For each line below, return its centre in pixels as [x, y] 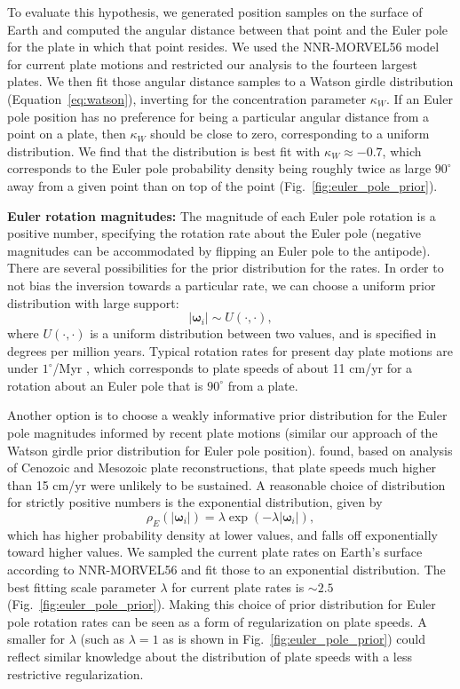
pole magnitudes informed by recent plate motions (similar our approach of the [222, 433]
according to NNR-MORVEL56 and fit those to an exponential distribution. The [226, 570]
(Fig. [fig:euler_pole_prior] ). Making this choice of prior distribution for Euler [222, 604]
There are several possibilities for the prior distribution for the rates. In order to [226, 268]
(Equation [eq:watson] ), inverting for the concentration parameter [187, 98]
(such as [103, 639]
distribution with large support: [93, 302]
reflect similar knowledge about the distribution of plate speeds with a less [210, 656]
